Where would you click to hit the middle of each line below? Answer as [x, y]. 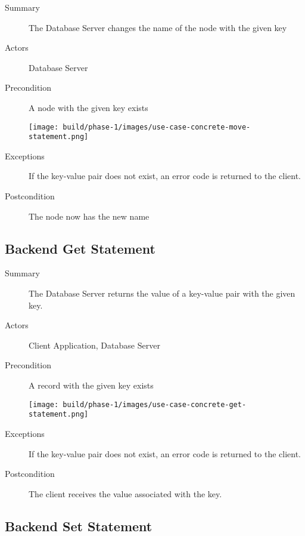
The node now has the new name [89, 216]
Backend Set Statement [79, 526]
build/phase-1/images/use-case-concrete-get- [155, 404]
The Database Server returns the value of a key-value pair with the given [162, 293]
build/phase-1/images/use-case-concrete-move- [157, 127]
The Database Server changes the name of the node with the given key [158, 27]
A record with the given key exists [91, 385]
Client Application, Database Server [94, 345]
